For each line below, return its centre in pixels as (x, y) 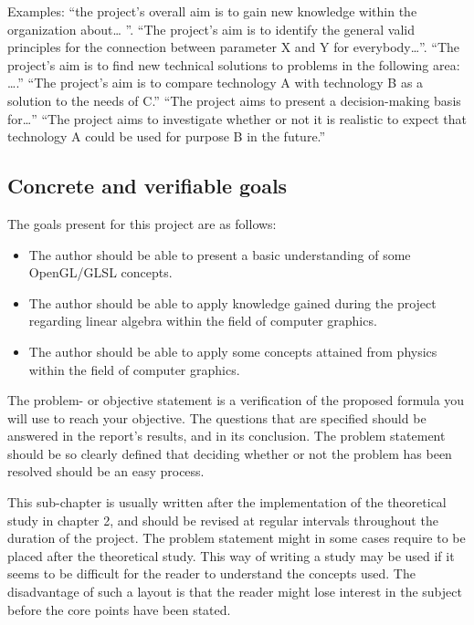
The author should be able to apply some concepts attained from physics (233, 351)
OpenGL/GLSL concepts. (100, 272)
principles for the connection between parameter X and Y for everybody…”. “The (234, 47)
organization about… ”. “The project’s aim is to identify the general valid (211, 29)
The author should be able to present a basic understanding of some (220, 254)
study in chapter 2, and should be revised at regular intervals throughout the (223, 520)
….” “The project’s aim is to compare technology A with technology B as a (216, 83)
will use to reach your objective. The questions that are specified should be (217, 417)
